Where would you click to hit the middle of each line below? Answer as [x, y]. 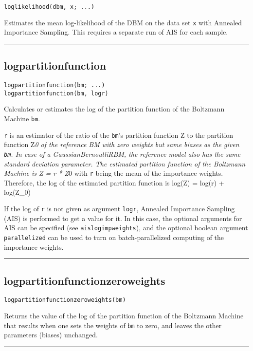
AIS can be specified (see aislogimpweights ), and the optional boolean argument [126, 228]
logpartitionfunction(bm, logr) [56, 93]
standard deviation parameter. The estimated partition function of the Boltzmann [125, 163]
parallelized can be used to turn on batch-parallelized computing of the [114, 237]
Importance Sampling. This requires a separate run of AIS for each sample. [116, 32]
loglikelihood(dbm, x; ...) [49, 7]
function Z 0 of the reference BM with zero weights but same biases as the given [122, 144]
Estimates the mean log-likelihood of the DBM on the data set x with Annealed [123, 22]
